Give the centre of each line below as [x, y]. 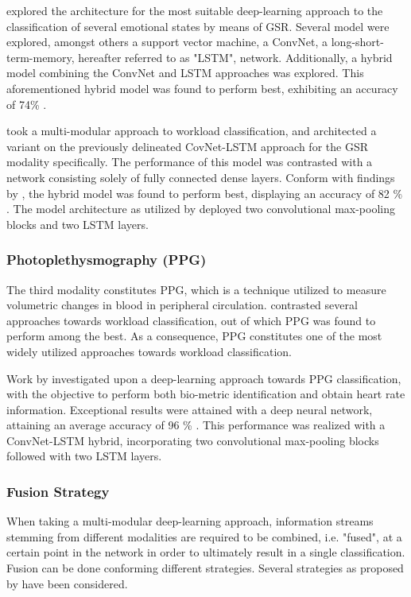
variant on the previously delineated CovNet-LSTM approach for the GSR [187, 146]
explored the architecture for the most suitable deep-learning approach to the [195, 10]
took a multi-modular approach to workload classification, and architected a [192, 131]
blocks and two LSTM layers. [78, 224]
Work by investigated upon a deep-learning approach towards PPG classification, [204, 378]
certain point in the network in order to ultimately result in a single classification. [206, 552]
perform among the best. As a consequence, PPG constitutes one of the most [194, 336]
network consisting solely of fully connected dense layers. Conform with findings [201, 177]
